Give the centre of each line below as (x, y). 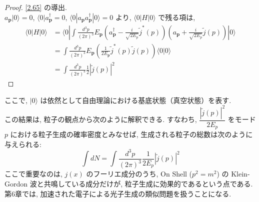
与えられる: (23, 144)
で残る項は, (177, 17)
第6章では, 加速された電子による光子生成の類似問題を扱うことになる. (118, 193)
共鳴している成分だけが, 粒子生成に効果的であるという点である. (148, 183)
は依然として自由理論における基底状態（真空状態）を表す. (136, 100)
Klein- (240, 174)
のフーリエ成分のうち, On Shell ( (139, 174)
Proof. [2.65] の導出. (36, 7)
